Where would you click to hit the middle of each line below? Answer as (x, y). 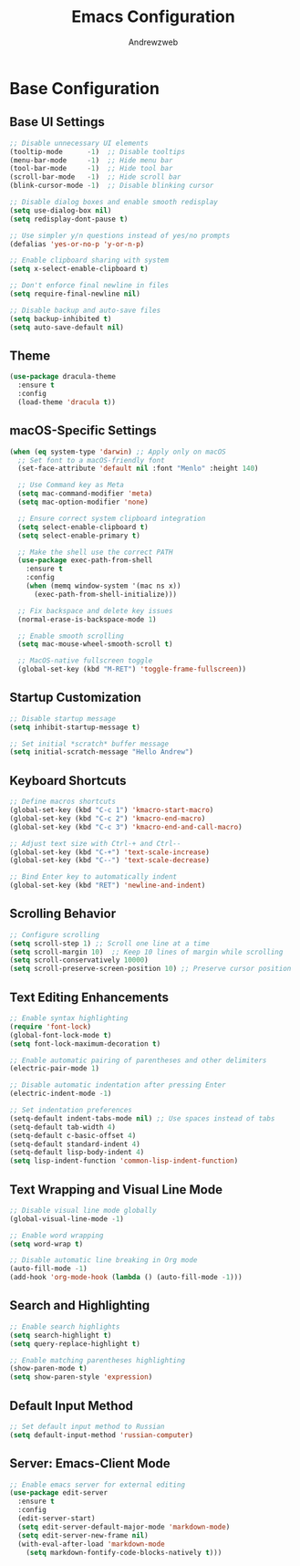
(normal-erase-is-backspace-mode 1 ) (87, 619)
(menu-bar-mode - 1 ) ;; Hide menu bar (91, 160)
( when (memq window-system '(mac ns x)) (103, 586)
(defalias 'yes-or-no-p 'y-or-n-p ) (77, 244)
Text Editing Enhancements (89, 997)
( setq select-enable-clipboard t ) (83, 527)
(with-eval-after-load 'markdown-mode (92, 1544)
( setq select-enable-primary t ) (79, 536)
